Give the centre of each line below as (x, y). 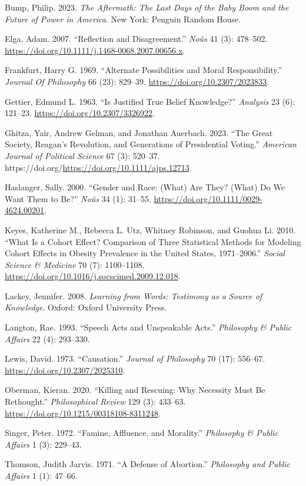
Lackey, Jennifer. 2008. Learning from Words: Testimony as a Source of (134, 295)
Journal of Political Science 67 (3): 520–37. (82, 155)
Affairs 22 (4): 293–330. (47, 338)
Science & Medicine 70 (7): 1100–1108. (75, 264)
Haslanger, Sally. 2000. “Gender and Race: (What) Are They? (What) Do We (145, 187)
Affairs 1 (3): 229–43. (43, 444)
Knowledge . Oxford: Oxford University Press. (86, 307)
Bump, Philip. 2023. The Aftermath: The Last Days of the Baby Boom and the (147, 7)
